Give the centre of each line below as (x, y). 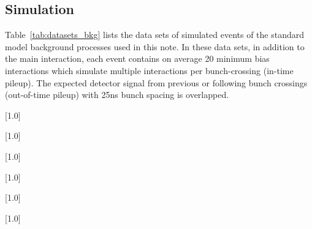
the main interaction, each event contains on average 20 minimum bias (137, 58)
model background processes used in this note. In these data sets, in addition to (155, 46)
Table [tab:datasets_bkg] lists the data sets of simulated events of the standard (155, 35)
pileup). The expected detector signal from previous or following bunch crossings (156, 82)
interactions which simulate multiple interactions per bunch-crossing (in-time (149, 70)
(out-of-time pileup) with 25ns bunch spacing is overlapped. (117, 95)
